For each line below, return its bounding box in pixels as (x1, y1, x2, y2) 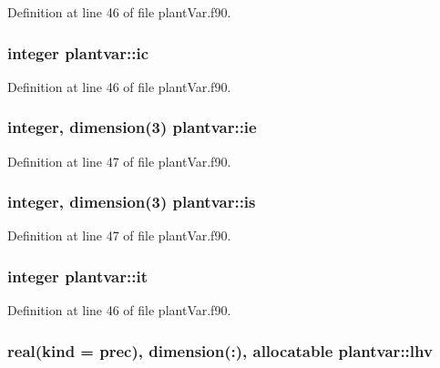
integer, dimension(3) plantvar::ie (7, 116, 257, 138)
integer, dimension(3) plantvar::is (7, 190, 256, 213)
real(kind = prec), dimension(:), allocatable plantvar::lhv (7, 339, 433, 362)
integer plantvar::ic (7, 41, 148, 64)
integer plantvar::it (7, 264, 148, 287)
